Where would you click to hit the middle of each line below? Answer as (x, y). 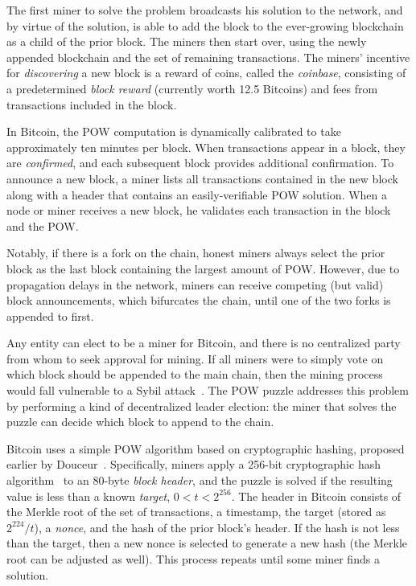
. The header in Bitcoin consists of (316, 496)
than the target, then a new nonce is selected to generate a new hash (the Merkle (207, 543)
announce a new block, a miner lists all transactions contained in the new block (202, 178)
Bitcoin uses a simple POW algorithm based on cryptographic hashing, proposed (206, 448)
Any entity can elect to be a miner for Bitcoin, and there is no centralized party (204, 343)
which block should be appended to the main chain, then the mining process (195, 374)
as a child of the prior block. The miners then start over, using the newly (187, 41)
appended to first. (50, 316)
